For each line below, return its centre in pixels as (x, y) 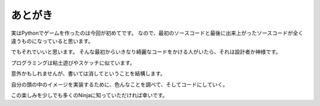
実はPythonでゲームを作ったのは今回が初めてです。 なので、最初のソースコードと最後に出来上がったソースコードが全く (157, 33)
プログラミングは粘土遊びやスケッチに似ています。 (73, 62)
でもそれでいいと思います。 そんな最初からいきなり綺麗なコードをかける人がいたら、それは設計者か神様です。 (146, 52)
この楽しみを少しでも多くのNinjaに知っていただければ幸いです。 (89, 95)
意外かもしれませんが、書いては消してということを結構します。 (88, 74)
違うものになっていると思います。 (52, 41)
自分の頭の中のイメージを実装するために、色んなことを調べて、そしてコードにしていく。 (119, 84)
